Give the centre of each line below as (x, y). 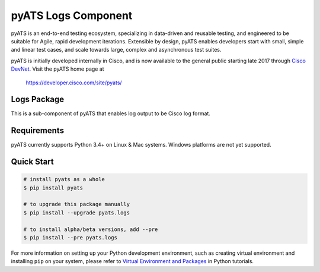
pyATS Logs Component (72, 15)
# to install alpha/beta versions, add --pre (91, 229)
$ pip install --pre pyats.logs (71, 238)
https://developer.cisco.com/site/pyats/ (74, 83)
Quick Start (32, 162)
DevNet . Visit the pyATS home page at (57, 69)
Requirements (38, 131)
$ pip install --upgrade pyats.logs (77, 213)
